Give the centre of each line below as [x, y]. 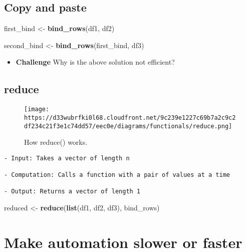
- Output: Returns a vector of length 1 [72, 192]
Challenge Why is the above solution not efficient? [95, 62]
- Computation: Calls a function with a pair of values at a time [117, 175]
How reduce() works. [56, 142]
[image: [37, 109]
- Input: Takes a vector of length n [67, 158]
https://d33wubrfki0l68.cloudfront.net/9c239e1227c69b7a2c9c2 [130, 117]
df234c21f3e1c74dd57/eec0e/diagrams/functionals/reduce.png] [128, 126]
